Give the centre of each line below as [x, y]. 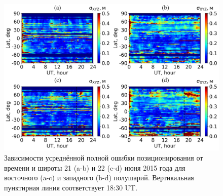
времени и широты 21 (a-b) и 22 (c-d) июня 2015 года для [95, 167]
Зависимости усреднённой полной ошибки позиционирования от [104, 158]
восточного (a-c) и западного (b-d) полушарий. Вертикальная [99, 178]
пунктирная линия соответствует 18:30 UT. [71, 187]
